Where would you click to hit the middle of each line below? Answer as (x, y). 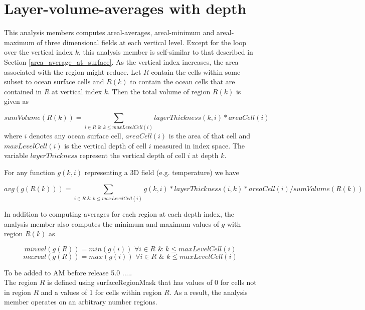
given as (17, 101)
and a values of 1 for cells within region (101, 292)
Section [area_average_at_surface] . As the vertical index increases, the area (121, 61)
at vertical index (77, 91)
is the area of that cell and (210, 136)
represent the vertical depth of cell (133, 155)
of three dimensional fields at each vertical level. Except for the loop (142, 42)
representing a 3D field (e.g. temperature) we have (162, 172)
